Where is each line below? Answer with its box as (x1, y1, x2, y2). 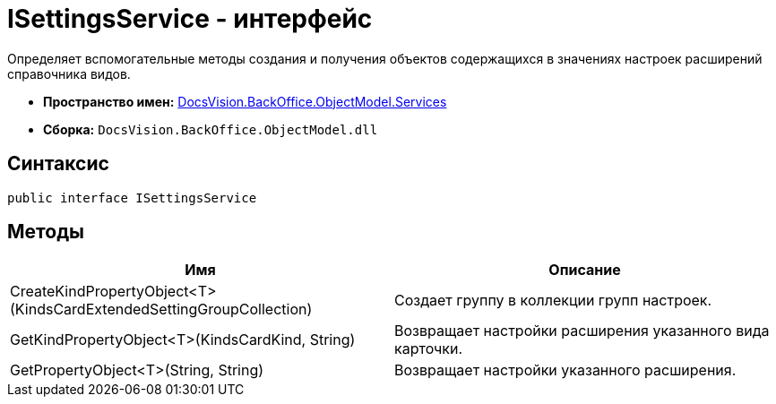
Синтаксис (7, 152, 109, 176)
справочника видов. (7, 65, 131, 82)
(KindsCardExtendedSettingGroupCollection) (10, 300, 313, 319)
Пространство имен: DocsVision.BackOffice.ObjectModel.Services (43, 93, 447, 109)
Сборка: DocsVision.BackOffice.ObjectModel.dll (43, 121, 378, 137)
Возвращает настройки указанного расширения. (394, 361, 737, 380)
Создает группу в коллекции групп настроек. (394, 291, 712, 310)
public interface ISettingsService (7, 190, 257, 205)
